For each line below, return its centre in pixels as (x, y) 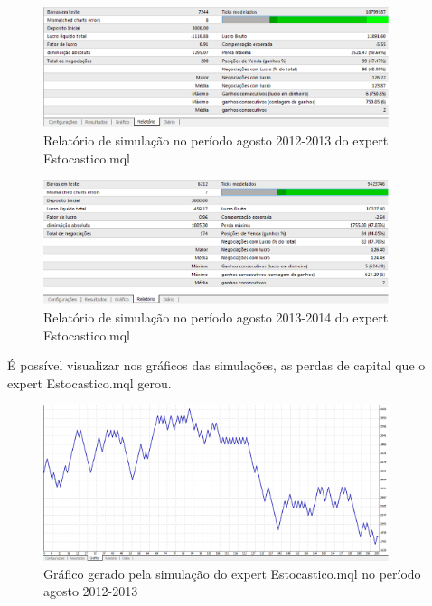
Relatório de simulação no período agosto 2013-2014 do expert (216, 317)
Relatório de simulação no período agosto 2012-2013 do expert (216, 140)
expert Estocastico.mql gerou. (89, 382)
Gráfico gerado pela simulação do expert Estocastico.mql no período (232, 573)
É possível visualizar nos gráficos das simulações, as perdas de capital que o (216, 365)
